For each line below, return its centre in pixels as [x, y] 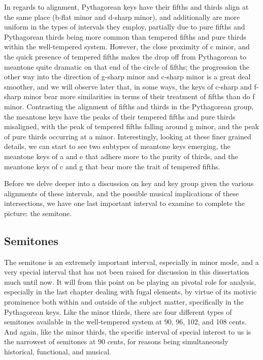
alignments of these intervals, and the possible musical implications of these [122, 193]
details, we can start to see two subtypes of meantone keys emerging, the [117, 146]
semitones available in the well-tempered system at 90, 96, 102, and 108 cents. [125, 322]
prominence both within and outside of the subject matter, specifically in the [124, 302]
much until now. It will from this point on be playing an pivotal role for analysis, [130, 281]
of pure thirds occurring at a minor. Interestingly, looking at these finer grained [128, 136]
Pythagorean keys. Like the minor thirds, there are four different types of [118, 311]
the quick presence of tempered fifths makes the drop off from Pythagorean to [125, 56]
